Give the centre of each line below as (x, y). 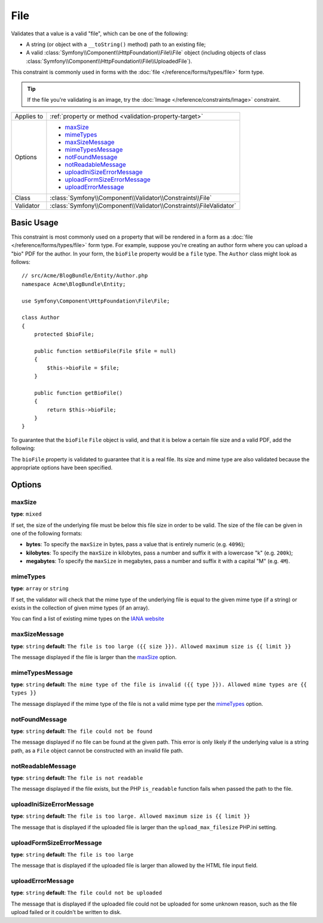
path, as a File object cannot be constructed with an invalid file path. (97, 750)
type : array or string (40, 589)
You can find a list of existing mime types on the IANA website (88, 619)
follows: (21, 262)
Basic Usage (35, 222)
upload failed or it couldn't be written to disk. (66, 912)
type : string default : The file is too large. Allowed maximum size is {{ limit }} (131, 816)
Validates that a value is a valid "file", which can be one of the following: (100, 33)
